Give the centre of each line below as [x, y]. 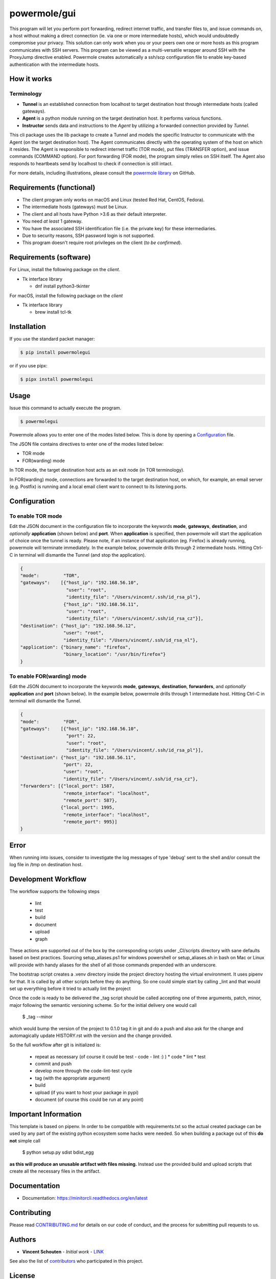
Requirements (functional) [52, 188]
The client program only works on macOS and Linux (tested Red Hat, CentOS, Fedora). [113, 200]
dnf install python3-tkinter [63, 286]
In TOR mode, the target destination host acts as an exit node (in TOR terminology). [97, 470]
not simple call [25, 1140]
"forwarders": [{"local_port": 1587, [67, 786]
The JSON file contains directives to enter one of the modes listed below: [87, 444]
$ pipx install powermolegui [57, 379]
